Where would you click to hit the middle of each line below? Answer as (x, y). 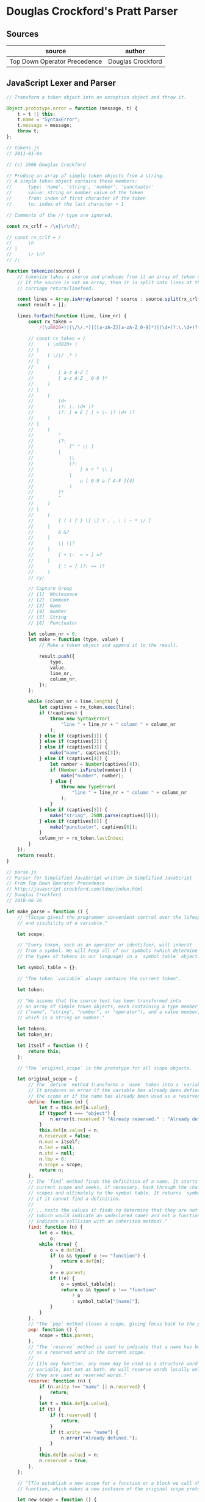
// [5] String (48, 617)
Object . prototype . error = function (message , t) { (72, 108)
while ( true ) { (58, 1244)
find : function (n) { (56, 1227)
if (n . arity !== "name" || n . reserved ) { (92, 1387)
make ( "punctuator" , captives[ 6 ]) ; (94, 827)
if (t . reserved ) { (73, 1415)
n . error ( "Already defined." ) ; (99, 1438)
